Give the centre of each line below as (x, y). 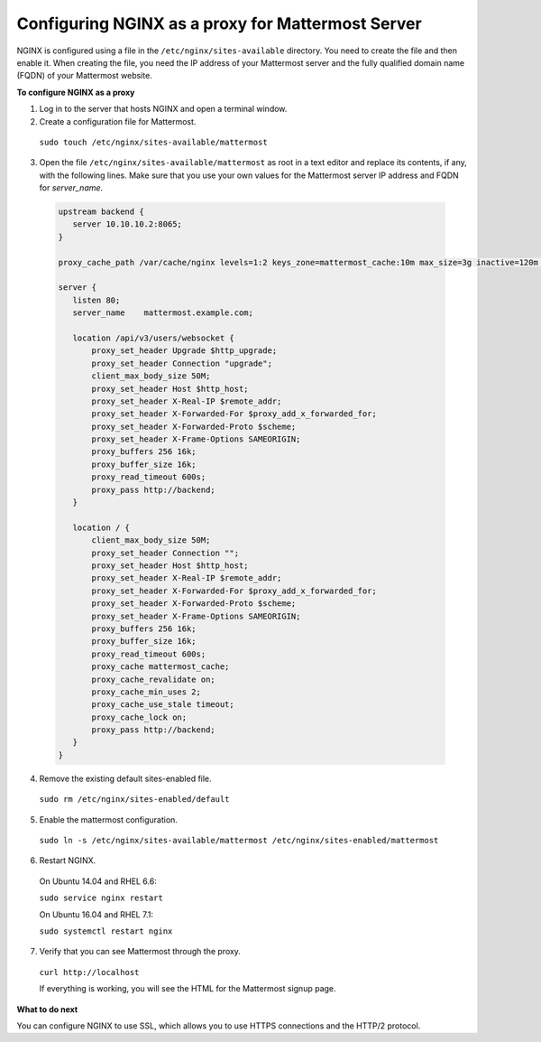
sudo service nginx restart (101, 898)
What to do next (47, 1009)
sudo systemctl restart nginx (106, 931)
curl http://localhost (89, 972)
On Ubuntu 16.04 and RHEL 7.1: (96, 914)
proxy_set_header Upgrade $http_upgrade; (184, 351)
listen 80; (96, 300)
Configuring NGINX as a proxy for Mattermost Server (220, 23)
